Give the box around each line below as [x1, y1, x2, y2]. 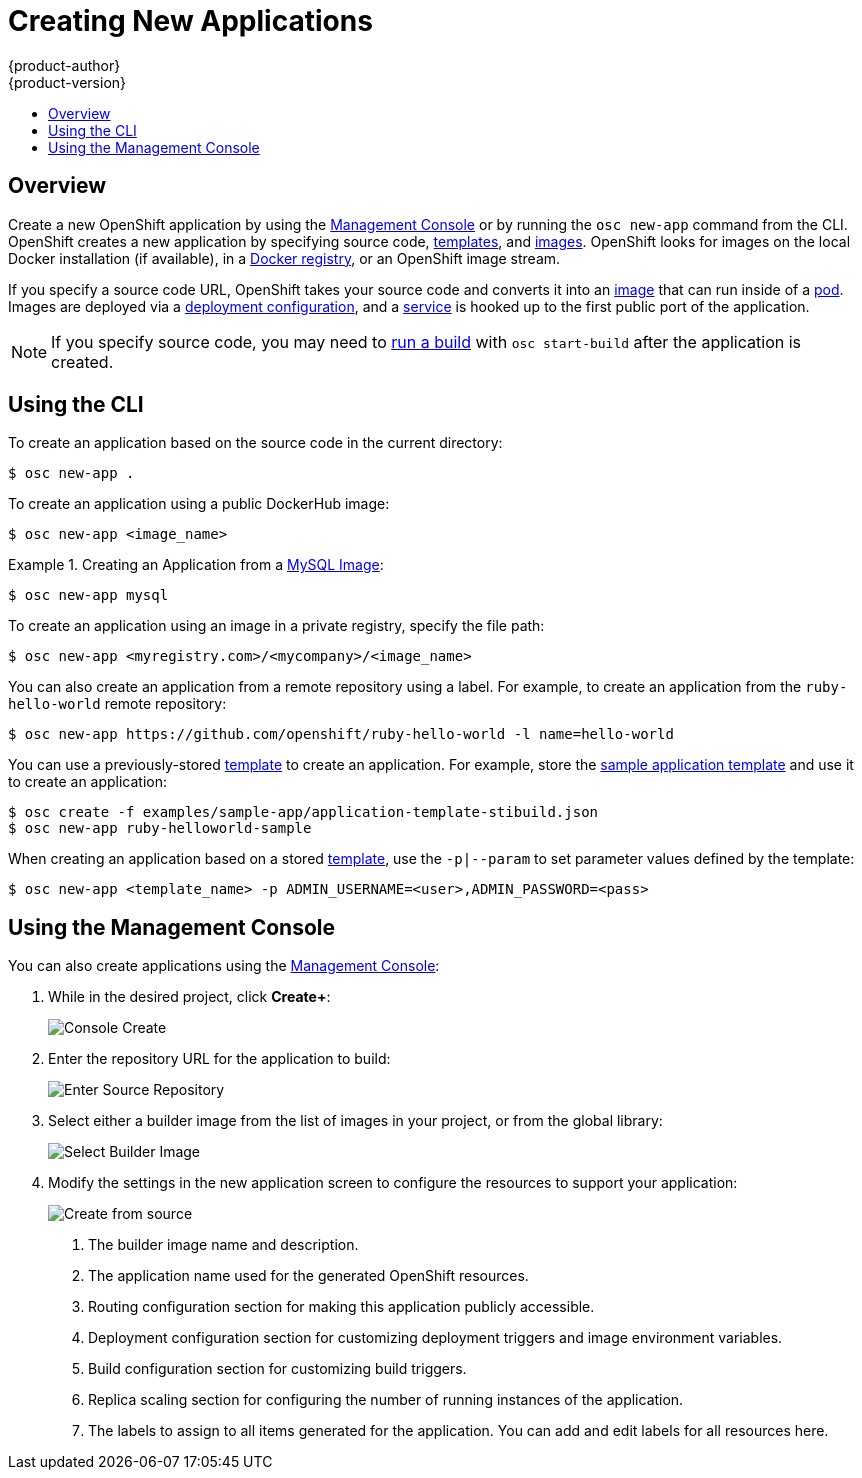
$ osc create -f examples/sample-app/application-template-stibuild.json [8, 804, 599, 821]
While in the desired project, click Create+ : [48, 988, 331, 1006]
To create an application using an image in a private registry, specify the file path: [8, 617, 545, 635]
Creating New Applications [8, 4, 373, 38]
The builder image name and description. [88, 1236, 359, 1254]
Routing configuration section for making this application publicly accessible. [88, 1298, 595, 1316]
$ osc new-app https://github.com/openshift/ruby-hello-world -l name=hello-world [8, 726, 674, 743]
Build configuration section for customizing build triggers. [88, 1360, 467, 1378]
